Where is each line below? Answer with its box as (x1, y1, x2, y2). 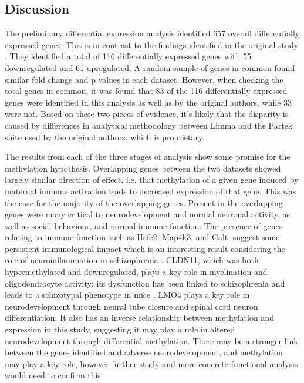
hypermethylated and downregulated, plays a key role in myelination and (5, 266, 268, 278)
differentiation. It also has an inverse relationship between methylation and (5, 311, 274, 324)
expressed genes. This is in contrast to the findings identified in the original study (5, 38, 299, 51)
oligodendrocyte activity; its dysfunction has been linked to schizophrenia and (5, 277, 285, 289)
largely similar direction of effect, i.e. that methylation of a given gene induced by (5, 173, 299, 186)
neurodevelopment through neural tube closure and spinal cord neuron (5, 300, 258, 312)
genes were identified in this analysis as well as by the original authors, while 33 (5, 96, 292, 108)
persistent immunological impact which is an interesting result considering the (5, 242, 285, 254)
